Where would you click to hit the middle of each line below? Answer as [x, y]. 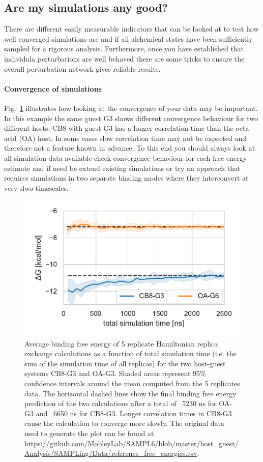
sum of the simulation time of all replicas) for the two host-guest [125, 363]
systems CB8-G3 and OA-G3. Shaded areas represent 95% [115, 373]
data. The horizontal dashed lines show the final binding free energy [130, 393]
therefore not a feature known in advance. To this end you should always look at [130, 148]
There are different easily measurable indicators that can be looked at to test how [131, 29]
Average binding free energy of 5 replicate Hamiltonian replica [121, 343]
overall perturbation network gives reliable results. [82, 68]
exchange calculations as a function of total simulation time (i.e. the [130, 353]
